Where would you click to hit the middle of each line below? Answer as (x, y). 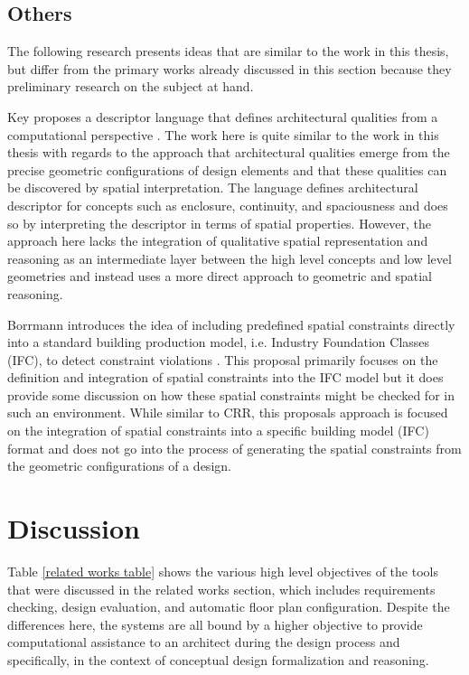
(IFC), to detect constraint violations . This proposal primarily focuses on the (223, 359)
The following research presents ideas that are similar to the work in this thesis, (228, 51)
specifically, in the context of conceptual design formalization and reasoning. (218, 659)
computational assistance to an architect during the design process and (204, 642)
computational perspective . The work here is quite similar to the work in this (223, 134)
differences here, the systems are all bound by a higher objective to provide (215, 624)
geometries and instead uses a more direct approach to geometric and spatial (220, 276)
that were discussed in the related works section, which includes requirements (221, 589)
